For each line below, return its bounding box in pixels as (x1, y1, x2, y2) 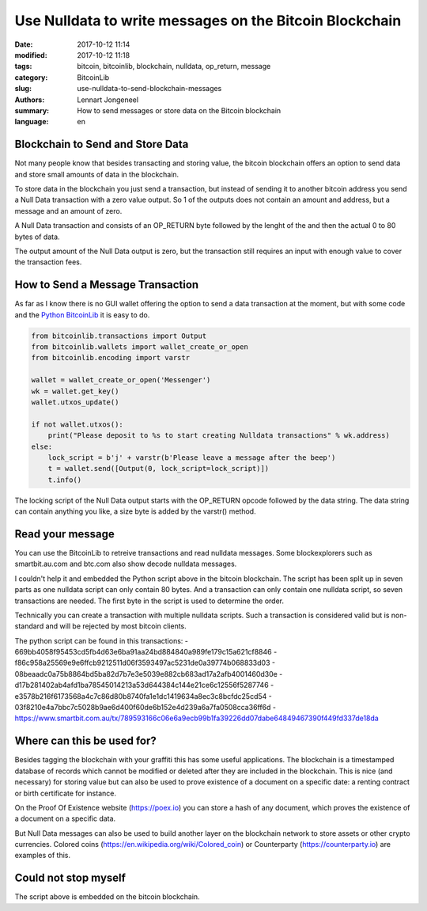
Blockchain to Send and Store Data (14, 138, 189, 151)
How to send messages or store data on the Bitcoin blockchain (77, 105, 282, 115)
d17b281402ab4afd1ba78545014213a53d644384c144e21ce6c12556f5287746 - (14, 681, 274, 690)
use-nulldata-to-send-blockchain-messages (77, 84, 222, 93)
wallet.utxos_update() (31, 397, 119, 407)
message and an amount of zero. (14, 206, 123, 215)
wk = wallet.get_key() (31, 386, 119, 396)
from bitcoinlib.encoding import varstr (31, 353, 190, 363)
